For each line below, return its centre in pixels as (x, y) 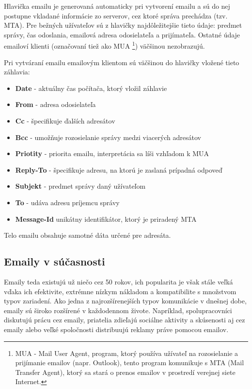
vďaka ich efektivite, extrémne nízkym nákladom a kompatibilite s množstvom (120, 291)
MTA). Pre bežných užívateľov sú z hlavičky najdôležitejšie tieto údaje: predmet (123, 25)
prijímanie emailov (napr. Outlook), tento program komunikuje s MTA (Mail (130, 362)
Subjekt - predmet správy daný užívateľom (80, 186)
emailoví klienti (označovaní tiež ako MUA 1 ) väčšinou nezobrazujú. (104, 45)
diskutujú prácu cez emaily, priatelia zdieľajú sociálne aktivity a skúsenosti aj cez (125, 320)
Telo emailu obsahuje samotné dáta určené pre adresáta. (87, 235)
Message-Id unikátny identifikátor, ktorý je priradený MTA (106, 219)
